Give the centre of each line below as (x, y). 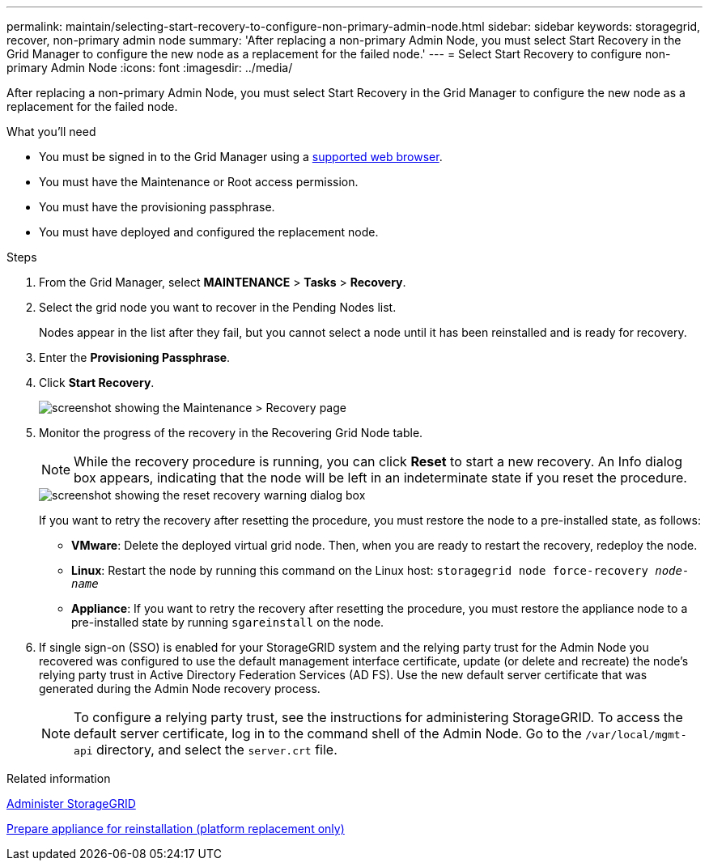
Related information (59, 778)
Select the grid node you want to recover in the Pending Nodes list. (218, 307)
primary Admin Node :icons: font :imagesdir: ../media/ (150, 68)
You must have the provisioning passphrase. (157, 207)
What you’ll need (51, 132)
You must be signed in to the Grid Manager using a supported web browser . (241, 157)
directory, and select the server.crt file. (217, 750)
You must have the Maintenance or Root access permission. (199, 182)
